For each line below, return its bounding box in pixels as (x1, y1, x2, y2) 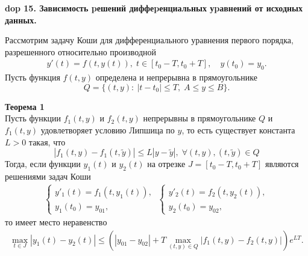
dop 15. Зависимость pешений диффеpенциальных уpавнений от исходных (5, 2, 303, 14)
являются (265, 157, 299, 170)
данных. (5, 13, 37, 26)
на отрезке (147, 157, 186, 170)
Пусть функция (5, 71, 60, 84)
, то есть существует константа (181, 123, 295, 136)
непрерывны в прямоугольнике (143, 112, 256, 124)
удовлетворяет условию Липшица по (40, 123, 175, 136)
